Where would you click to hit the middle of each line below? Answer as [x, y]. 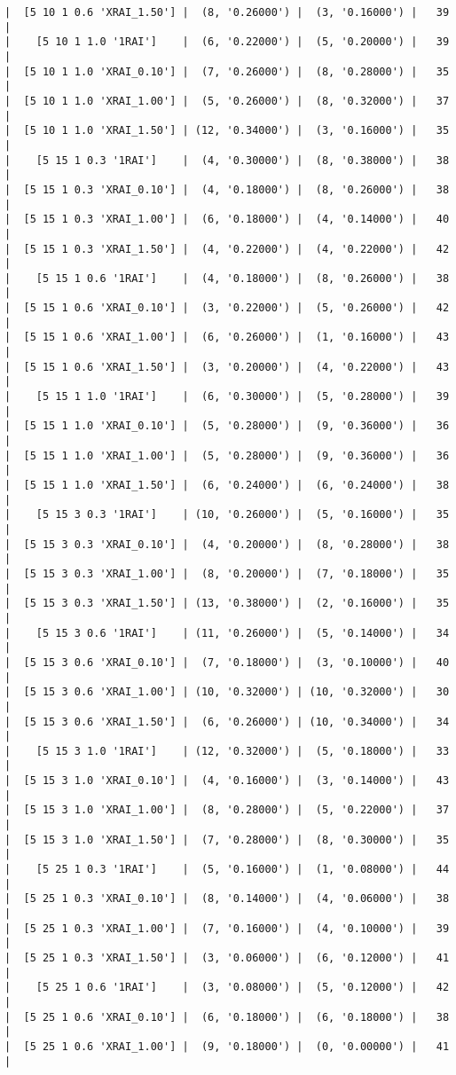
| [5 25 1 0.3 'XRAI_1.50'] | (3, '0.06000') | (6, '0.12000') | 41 [227, 958]
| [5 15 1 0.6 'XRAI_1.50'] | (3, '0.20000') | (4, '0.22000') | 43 [227, 367]
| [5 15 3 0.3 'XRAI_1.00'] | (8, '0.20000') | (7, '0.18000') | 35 [227, 573]
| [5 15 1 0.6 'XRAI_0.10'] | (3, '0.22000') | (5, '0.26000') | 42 [227, 308]
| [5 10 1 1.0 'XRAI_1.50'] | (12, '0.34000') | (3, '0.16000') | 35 [227, 131]
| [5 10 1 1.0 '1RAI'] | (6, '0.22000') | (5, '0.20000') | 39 [227, 42]
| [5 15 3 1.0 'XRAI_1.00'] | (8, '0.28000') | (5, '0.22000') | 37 [227, 810]
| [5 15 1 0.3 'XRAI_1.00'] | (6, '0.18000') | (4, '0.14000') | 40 [227, 220]
